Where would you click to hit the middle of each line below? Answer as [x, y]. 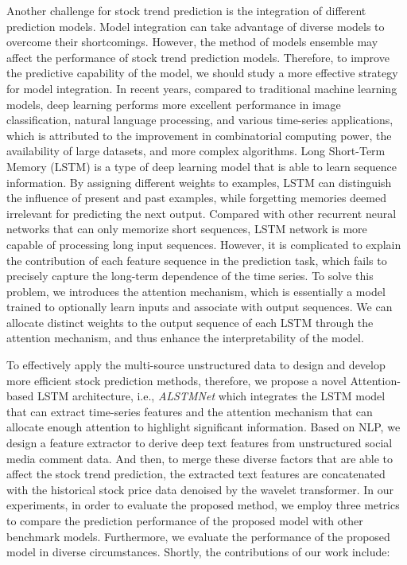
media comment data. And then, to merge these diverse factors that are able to [200, 458]
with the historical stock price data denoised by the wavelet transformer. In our [200, 489]
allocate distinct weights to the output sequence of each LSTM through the [190, 322]
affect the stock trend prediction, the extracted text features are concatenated [196, 474]
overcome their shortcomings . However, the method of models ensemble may [192, 42]
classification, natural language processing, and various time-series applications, [200, 120]
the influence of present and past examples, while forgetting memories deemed [196, 198]
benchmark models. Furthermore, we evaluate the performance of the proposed [198, 536]
